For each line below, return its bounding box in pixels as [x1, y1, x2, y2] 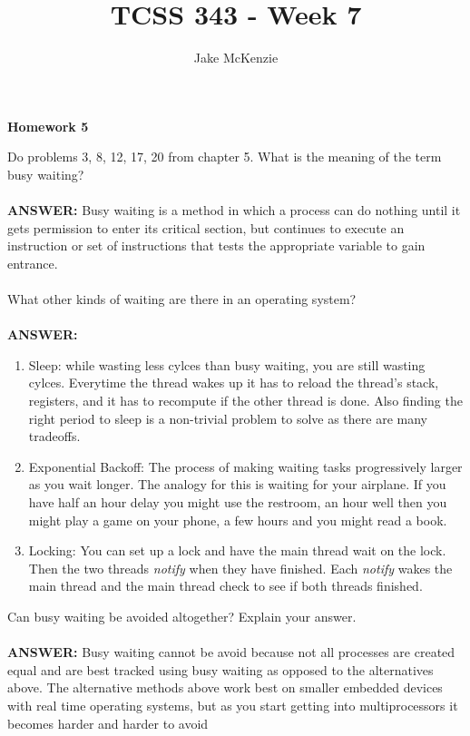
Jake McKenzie [193, 48, 279, 67]
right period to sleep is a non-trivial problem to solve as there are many [28, 408, 427, 427]
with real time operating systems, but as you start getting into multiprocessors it [7, 695, 458, 714]
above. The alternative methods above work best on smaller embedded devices [7, 678, 443, 697]
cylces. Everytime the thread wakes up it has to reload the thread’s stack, [28, 373, 439, 392]
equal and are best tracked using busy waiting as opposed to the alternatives [7, 660, 434, 679]
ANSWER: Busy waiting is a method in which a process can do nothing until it [7, 201, 461, 220]
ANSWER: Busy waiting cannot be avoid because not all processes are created [7, 643, 455, 662]
